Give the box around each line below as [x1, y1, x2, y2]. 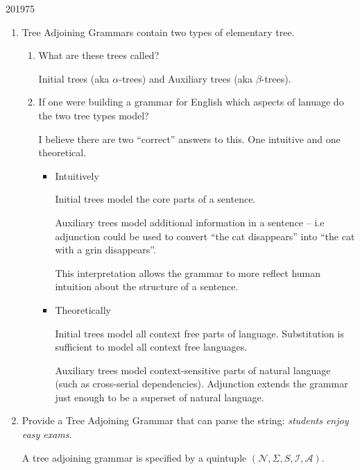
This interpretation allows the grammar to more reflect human [55, 265, 321, 280]
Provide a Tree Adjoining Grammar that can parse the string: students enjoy [22, 413, 349, 428]
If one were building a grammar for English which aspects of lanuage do [38, 94, 344, 109]
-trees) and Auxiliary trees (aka [119, 71, 252, 85]
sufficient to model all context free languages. [55, 339, 248, 354]
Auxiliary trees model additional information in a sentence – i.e [55, 215, 325, 229]
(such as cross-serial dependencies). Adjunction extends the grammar [55, 376, 348, 391]
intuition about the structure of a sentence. [55, 279, 239, 294]
